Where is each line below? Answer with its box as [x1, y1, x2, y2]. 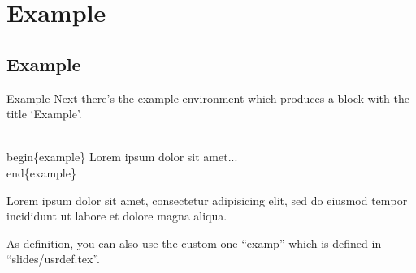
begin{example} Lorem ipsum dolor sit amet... [6, 148, 238, 165]
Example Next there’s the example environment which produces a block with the [6, 89, 409, 106]
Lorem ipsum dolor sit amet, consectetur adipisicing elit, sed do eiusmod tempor [6, 191, 408, 208]
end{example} [6, 164, 76, 181]
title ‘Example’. [6, 105, 82, 122]
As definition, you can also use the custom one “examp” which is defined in [6, 234, 382, 251]
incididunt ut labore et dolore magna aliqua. [6, 207, 227, 224]
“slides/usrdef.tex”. [6, 250, 100, 267]
